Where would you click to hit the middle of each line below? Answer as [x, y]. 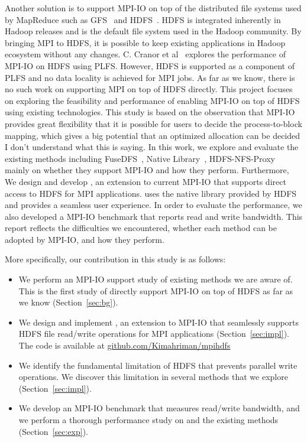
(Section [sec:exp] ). [53, 431]
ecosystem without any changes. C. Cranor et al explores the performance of [145, 54]
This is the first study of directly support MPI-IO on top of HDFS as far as [156, 290]
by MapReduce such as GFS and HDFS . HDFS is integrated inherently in [143, 19]
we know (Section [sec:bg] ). [68, 302]
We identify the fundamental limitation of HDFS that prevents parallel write [158, 365]
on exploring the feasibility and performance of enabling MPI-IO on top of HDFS [152, 100]
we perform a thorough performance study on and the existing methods [148, 420]
